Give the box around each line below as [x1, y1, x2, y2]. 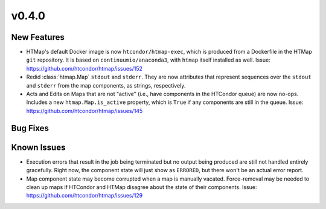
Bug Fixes [11, 123, 50, 133]
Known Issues [11, 142, 66, 152]
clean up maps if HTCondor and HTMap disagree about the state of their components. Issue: [26, 183, 257, 190]
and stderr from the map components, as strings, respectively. [26, 82, 186, 89]
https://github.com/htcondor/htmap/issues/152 [26, 65, 143, 72]
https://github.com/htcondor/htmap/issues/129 [26, 192, 143, 199]
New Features [11, 32, 65, 42]
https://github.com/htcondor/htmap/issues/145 [26, 107, 143, 114]
